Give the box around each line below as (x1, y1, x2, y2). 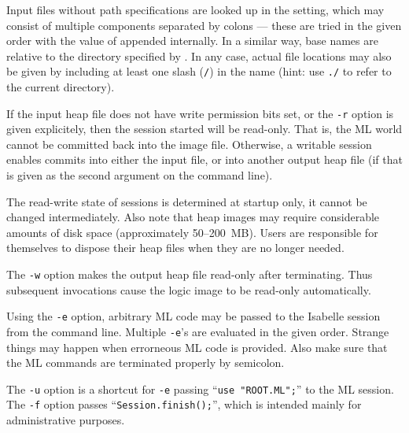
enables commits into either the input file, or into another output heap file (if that (6, 151, 403, 168)
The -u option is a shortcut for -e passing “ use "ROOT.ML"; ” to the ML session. (6, 380, 394, 397)
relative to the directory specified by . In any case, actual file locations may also (6, 47, 392, 64)
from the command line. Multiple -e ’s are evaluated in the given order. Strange (6, 323, 389, 339)
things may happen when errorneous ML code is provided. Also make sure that (6, 339, 388, 355)
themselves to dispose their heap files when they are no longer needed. (6, 239, 345, 256)
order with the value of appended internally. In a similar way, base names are (6, 32, 378, 49)
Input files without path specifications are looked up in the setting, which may (6, 2, 385, 17)
